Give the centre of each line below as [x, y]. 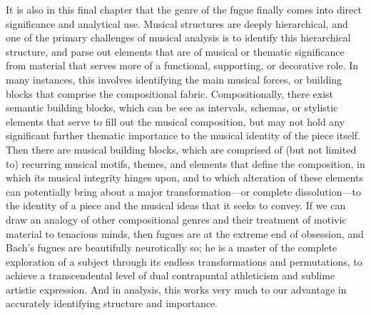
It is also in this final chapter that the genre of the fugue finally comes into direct [184, 9]
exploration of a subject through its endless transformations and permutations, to [184, 261]
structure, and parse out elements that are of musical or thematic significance [175, 51]
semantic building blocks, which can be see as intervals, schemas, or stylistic [172, 107]
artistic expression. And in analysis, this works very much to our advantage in [176, 289]
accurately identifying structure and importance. [112, 303]
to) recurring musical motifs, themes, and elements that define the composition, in [185, 163]
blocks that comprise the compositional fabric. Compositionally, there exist [170, 93]
